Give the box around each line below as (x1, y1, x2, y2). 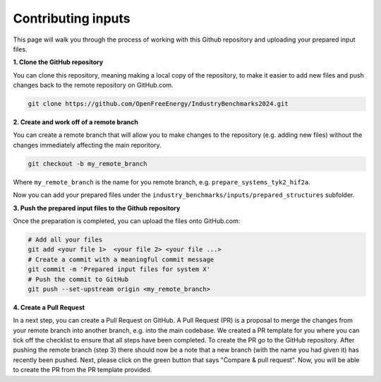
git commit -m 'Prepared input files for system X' (28, 265, 211, 273)
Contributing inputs (13, 11, 131, 26)
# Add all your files (28, 235, 103, 244)
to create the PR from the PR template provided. (13, 366, 152, 374)
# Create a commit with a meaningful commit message (28, 255, 214, 263)
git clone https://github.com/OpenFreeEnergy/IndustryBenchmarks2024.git (28, 100, 289, 108)
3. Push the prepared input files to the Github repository (13, 203, 181, 212)
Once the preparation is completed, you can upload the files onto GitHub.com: (13, 217, 241, 225)
